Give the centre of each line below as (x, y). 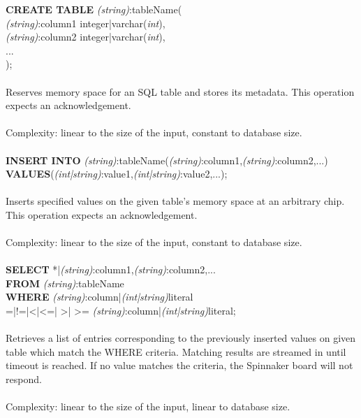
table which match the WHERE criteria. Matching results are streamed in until (176, 351)
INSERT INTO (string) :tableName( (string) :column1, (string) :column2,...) (167, 160)
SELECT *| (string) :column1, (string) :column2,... (111, 269)
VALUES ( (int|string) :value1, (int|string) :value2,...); (117, 174)
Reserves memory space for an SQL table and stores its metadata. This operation (180, 91)
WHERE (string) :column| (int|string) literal (100, 297)
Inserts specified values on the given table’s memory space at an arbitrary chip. (175, 201)
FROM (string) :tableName (65, 283)
